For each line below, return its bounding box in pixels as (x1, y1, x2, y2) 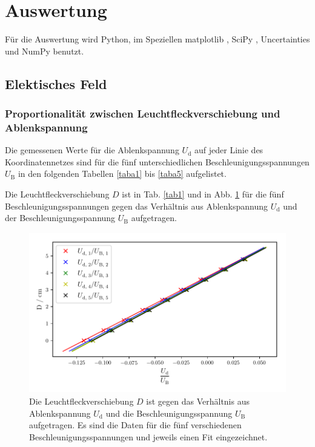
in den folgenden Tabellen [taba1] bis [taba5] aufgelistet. (18, 167, 227, 180)
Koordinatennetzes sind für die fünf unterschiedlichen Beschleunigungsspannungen (5, 155, 310, 168)
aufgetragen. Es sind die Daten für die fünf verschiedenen (29, 419, 242, 431)
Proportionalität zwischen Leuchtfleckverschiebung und (5, 106, 280, 121)
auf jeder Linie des (194, 144, 264, 156)
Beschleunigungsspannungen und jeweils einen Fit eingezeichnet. (29, 430, 268, 443)
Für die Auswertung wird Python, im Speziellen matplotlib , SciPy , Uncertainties (5, 33, 310, 45)
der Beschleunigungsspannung (5, 211, 116, 224)
